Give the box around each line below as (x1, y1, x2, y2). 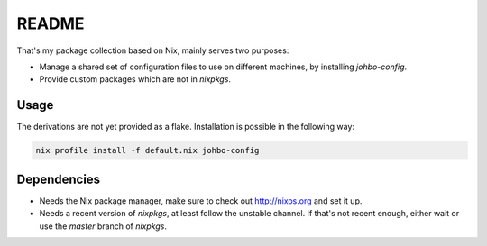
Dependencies (16, 171, 101, 187)
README (16, 14, 85, 33)
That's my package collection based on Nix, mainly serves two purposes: (16, 45, 289, 56)
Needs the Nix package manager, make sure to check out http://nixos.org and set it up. (39, 195, 363, 206)
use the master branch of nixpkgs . (39, 221, 167, 232)
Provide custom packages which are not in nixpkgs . (39, 74, 232, 85)
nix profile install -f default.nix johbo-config (35, 145, 260, 156)
